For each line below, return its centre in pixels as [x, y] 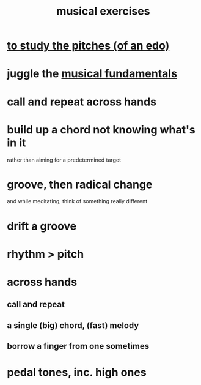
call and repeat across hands [82, 102]
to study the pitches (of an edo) [88, 46]
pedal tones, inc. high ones [77, 372]
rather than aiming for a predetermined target [64, 160]
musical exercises [103, 11]
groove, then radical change [80, 184]
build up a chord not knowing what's [101, 129]
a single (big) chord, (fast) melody [73, 325]
